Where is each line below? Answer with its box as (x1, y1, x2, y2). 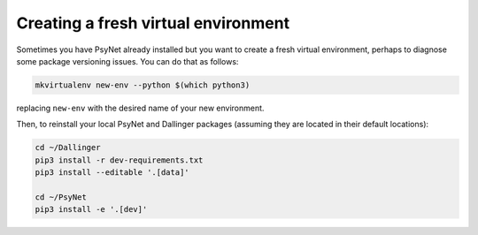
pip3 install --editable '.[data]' (35, 168, 189, 178)
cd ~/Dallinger (35, 142, 101, 153)
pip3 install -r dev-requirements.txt (35, 155, 204, 165)
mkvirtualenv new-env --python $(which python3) (35, 80, 251, 90)
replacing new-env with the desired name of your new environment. (16, 102, 265, 113)
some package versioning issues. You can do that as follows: (16, 56, 239, 66)
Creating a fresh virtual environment (16, 13, 290, 33)
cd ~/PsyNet (35, 192, 88, 202)
